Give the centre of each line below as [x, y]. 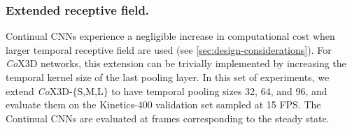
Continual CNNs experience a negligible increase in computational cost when [170, 36]
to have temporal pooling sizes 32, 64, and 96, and [219, 91]
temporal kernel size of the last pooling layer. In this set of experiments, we [168, 77]
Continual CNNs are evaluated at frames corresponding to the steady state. [168, 118]
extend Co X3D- [39, 91]
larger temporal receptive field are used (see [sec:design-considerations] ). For [169, 49]
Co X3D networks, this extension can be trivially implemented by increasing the [176, 63]
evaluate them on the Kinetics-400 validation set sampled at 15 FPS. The [163, 104]
